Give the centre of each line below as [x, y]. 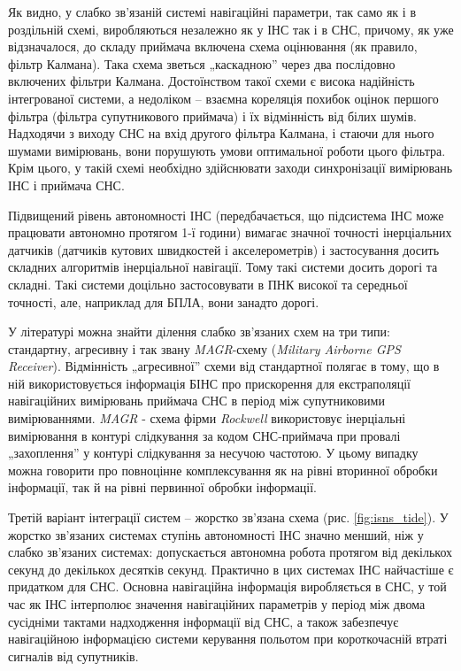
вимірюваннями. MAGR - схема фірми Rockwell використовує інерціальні [207, 418]
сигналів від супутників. [73, 656]
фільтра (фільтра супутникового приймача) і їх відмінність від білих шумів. [212, 116]
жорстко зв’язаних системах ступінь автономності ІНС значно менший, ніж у [216, 534]
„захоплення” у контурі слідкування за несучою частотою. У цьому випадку [213, 453]
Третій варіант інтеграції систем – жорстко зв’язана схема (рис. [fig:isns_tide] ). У [228, 517]
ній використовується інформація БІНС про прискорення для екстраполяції [209, 383]
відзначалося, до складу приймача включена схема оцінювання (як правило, [213, 46]
